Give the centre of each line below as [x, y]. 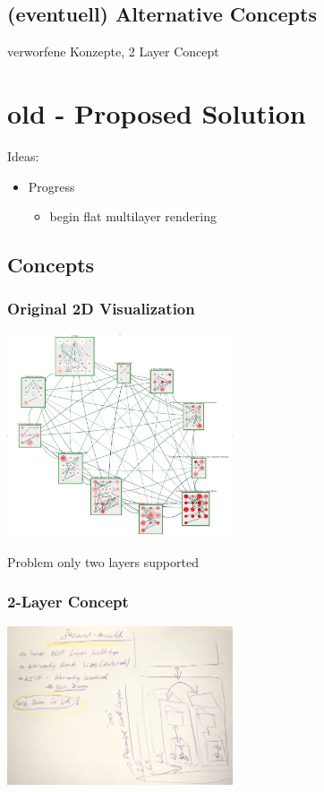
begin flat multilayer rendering [133, 216]
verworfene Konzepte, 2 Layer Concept [113, 52]
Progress [51, 186]
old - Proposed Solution [157, 112]
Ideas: [23, 155]
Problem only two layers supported [103, 561]
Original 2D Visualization [101, 309]
